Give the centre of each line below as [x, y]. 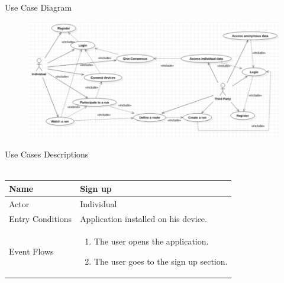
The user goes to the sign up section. [161, 261]
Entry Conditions [41, 218]
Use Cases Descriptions [47, 154]
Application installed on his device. [143, 218]
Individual [99, 203]
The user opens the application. [151, 241]
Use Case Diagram [38, 7]
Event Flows [31, 251]
